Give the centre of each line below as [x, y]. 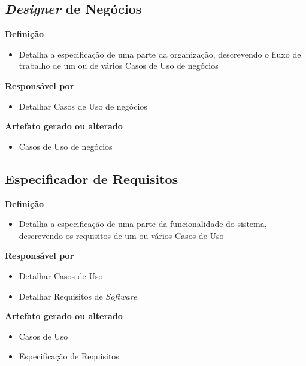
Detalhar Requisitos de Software [78, 296]
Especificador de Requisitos [92, 178]
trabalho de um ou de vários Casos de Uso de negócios [119, 66]
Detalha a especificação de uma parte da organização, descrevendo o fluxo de [160, 54]
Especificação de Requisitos [69, 356]
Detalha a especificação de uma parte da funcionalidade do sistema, [143, 224]
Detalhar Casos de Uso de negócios [83, 106]
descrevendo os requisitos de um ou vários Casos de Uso [121, 235]
